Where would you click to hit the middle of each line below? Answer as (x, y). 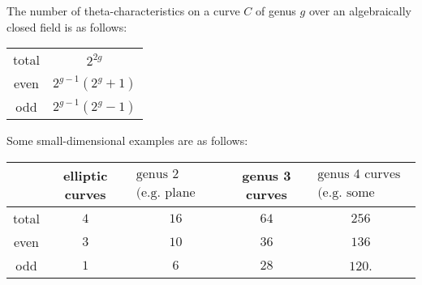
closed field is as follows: (67, 26)
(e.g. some (346, 192)
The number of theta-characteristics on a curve (123, 11)
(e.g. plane (166, 192)
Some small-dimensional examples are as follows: (127, 140)
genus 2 (157, 174)
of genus (276, 11)
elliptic (85, 175)
